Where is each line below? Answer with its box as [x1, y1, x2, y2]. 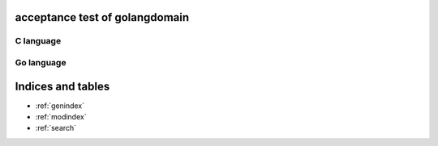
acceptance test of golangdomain [15, 10, 190, 24]
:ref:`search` [35, 123, 77, 133]
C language [15, 35, 62, 47]
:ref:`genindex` [35, 101, 85, 111]
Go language [15, 56, 67, 68]
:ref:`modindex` [35, 112, 87, 122]
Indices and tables [15, 79, 110, 93]
